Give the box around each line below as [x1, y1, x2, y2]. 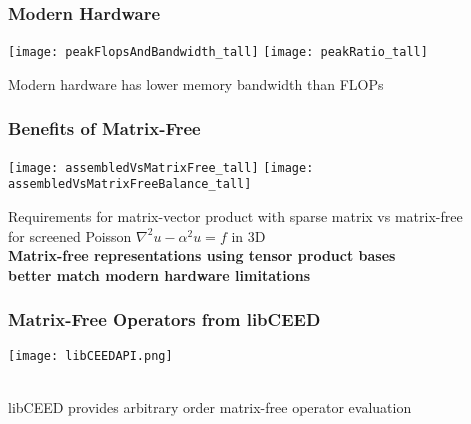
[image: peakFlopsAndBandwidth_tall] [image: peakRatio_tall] [8, 45, 428, 60]
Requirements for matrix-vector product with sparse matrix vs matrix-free [8, 206, 463, 226]
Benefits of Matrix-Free [8, 116, 201, 141]
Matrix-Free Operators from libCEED [8, 307, 321, 332]
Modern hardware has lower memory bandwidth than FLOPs [8, 73, 384, 94]
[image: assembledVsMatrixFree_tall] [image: [8, 160, 314, 175]
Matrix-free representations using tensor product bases [8, 245, 396, 266]
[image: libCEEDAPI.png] [8, 348, 173, 363]
